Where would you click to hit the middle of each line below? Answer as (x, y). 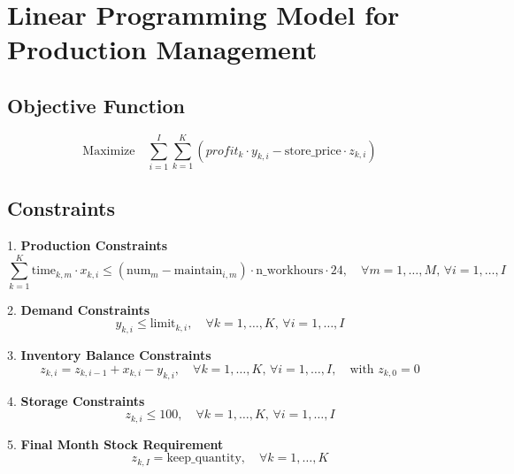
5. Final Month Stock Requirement (115, 443)
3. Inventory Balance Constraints (109, 355)
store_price (313, 151)
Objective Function (96, 105)
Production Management (162, 49)
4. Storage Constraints (76, 400)
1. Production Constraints (88, 245)
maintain (198, 271)
